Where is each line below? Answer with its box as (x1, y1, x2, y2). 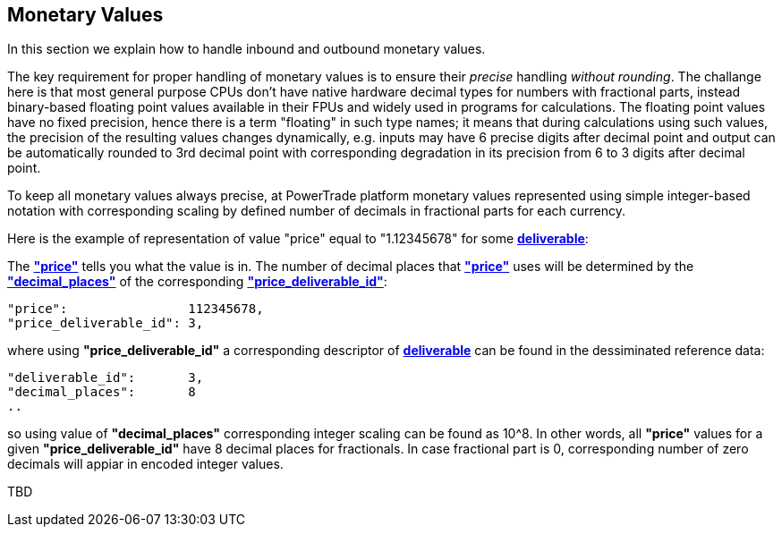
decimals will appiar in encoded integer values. (7, 456, 284, 472)
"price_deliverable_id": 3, (7, 316, 204, 331)
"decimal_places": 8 (7, 385, 196, 400)
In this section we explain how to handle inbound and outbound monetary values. (7, 41, 486, 57)
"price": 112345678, (7, 301, 264, 317)
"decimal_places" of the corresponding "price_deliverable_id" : (7, 274, 387, 290)
